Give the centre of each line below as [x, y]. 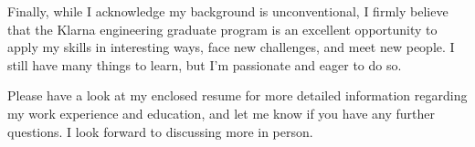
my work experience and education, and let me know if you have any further [221, 113]
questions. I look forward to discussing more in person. [160, 131]
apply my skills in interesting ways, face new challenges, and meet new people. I [231, 47]
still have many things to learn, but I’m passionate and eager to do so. [205, 64]
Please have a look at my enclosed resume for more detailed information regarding [237, 95]
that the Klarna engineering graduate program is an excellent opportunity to [222, 29]
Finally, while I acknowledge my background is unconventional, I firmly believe [228, 11]
